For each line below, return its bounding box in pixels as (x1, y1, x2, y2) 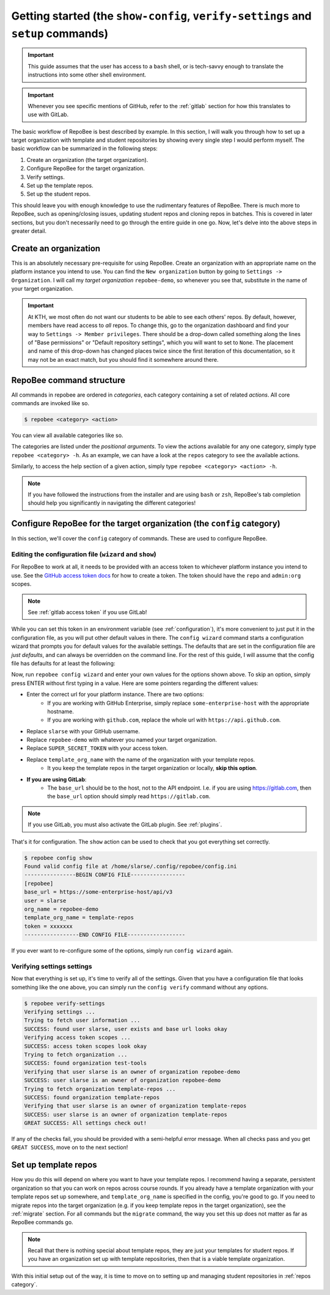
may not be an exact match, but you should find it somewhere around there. (28, 356, 219, 363)
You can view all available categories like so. (11, 431, 123, 439)
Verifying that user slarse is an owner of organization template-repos (24, 1102, 247, 1109)
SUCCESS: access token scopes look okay (24, 1043, 147, 1049)
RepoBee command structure (11, 375, 125, 385)
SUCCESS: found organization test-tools (24, 1060, 147, 1066)
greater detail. (11, 227, 47, 235)
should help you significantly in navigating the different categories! (28, 499, 196, 507)
